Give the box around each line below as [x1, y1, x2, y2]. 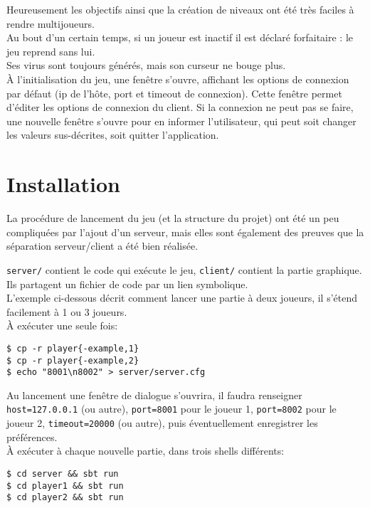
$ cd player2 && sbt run [6, 492, 124, 503]
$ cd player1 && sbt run [6, 480, 124, 491]
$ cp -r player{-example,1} [6, 343, 139, 354]
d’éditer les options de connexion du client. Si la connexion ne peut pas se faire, [6, 100, 354, 115]
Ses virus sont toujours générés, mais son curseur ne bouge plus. [6, 58, 286, 73]
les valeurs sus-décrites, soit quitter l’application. [6, 127, 219, 142]
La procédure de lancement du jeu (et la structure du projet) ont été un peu [6, 211, 339, 226]
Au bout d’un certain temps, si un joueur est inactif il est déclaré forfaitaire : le [6, 30, 354, 45]
